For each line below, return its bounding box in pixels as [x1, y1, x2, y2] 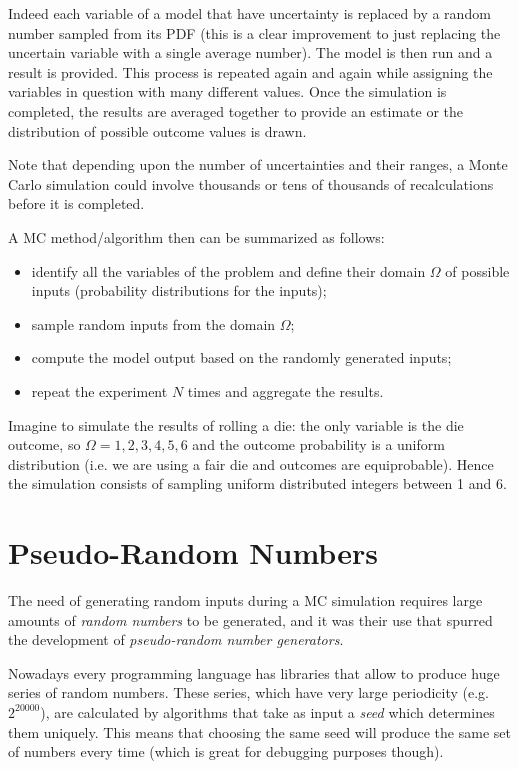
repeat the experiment [31, 380, 168, 401]
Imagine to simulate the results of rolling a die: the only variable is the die [8, 414, 464, 435]
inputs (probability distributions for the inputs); [31, 280, 327, 301]
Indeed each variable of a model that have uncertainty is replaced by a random [8, 3, 491, 23]
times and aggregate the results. [187, 380, 384, 401]
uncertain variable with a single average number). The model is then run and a [8, 42, 493, 63]
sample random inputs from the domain [31, 313, 276, 334]
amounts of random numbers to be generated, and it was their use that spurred [8, 609, 493, 630]
